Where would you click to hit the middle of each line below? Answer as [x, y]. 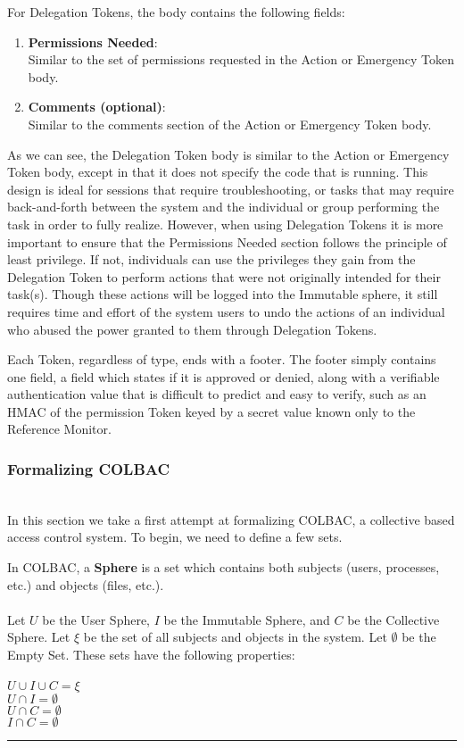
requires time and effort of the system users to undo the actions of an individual [226, 311]
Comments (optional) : [97, 107]
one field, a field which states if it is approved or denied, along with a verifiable [224, 376]
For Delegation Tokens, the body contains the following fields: [176, 12]
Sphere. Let [39, 637]
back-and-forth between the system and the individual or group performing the [224, 207]
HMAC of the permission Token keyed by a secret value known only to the [211, 411]
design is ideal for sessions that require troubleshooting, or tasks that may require [231, 189]
